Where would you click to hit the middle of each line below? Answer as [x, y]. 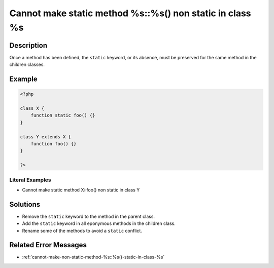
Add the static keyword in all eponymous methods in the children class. [99, 223]
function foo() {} [54, 144]
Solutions [25, 204]
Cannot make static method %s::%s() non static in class [130, 13]
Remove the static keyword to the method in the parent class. [88, 216]
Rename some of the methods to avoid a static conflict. [82, 231]
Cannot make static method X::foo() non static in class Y [81, 189]
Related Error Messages [48, 245]
